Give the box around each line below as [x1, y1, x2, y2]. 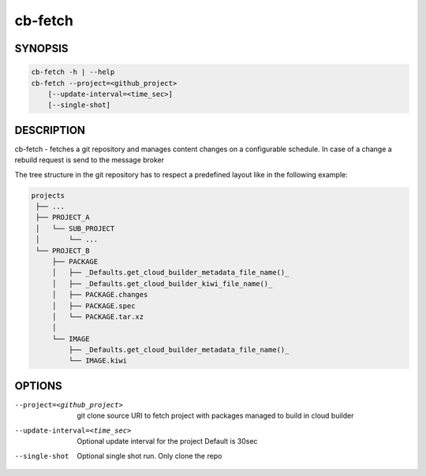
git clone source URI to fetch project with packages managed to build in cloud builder [77, 411, 354, 421]
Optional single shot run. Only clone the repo [77, 451, 222, 460]
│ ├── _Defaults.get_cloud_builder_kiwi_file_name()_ [51, 279, 273, 288]
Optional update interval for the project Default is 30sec [77, 437, 258, 446]
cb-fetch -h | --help [31, 68, 115, 76]
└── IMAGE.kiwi [68, 356, 128, 366]
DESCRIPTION [14, 123, 86, 137]
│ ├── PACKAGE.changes [51, 290, 148, 299]
